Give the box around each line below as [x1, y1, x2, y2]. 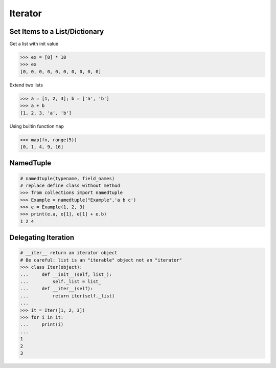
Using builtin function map [9, 123, 64, 129]
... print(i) [20, 321, 64, 328]
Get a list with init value [9, 41, 59, 47]
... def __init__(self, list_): [20, 271, 112, 277]
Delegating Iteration [9, 233, 75, 242]
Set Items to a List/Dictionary [9, 27, 104, 36]
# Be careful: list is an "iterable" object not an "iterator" [20, 257, 182, 263]
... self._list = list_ [20, 279, 102, 285]
